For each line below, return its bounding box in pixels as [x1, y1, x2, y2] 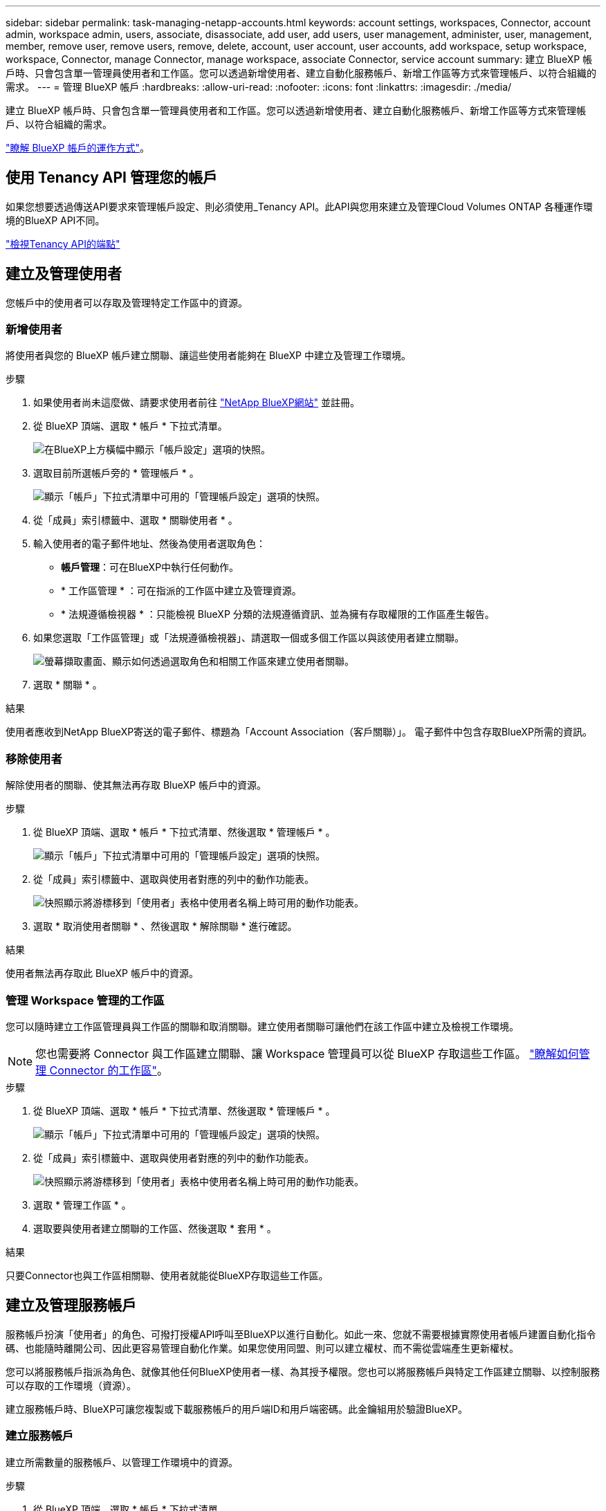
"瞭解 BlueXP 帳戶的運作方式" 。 [6, 142, 150, 154]
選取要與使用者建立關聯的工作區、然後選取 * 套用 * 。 [33, 1222, 277, 1234]
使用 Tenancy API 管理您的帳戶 [6, 169, 217, 187]
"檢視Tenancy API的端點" [6, 237, 120, 250]
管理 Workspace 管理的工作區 [6, 993, 165, 1007]
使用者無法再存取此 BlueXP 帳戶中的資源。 [6, 967, 199, 980]
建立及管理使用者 [6, 265, 122, 283]
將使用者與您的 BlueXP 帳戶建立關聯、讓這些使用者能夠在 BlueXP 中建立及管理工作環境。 [6, 349, 411, 362]
